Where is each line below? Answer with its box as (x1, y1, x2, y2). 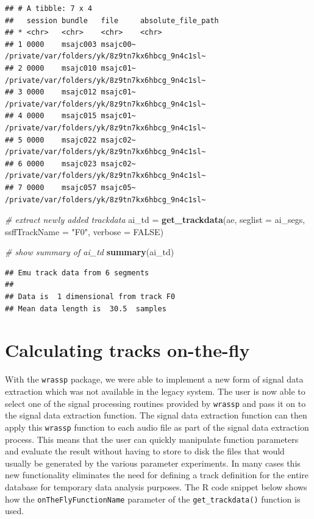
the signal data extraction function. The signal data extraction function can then (5, 409, 307, 422)
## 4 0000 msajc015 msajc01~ (5, 111, 136, 121)
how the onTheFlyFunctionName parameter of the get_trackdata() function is (5, 492, 301, 505)
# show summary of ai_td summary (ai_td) (5, 245, 174, 258)
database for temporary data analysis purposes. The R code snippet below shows (5, 480, 307, 493)
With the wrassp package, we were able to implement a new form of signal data (5, 373, 304, 386)
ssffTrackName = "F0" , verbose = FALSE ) (5, 225, 164, 238)
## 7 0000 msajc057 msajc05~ (5, 183, 136, 192)
